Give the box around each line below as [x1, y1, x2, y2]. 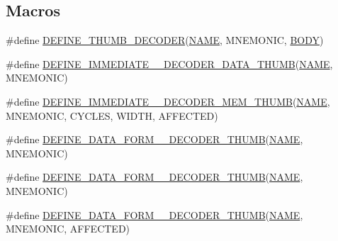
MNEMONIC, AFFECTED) [6, 221, 130, 236]
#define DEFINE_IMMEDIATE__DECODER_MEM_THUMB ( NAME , [6, 94, 330, 108]
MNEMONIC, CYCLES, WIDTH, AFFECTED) [6, 108, 218, 123]
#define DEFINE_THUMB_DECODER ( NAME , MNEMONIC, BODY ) [6, 33, 324, 47]
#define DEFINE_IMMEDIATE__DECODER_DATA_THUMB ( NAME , [6, 56, 333, 71]
